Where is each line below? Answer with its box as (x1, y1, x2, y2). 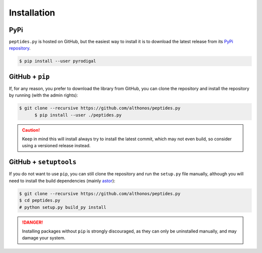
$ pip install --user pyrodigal (19, 58, 97, 64)
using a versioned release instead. (22, 143, 91, 149)
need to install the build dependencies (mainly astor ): (9, 178, 115, 184)
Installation (9, 7, 55, 18)
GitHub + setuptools (9, 158, 77, 166)
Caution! (22, 127, 40, 133)
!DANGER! (22, 219, 43, 225)
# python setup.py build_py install (19, 204, 107, 210)
